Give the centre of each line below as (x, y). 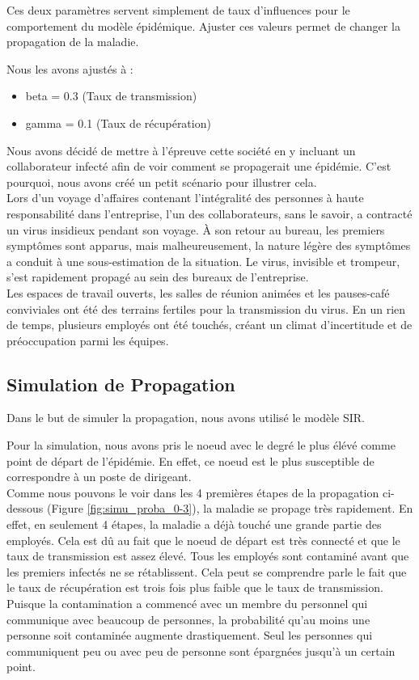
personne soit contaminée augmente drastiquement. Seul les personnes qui (190, 635)
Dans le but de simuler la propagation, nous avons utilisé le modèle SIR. (186, 418)
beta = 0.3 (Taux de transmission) (111, 96)
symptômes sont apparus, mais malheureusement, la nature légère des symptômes (209, 245)
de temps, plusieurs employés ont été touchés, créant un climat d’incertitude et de (209, 325)
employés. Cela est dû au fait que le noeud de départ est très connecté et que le (203, 540)
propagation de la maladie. (73, 42)
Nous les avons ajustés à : (70, 68)
